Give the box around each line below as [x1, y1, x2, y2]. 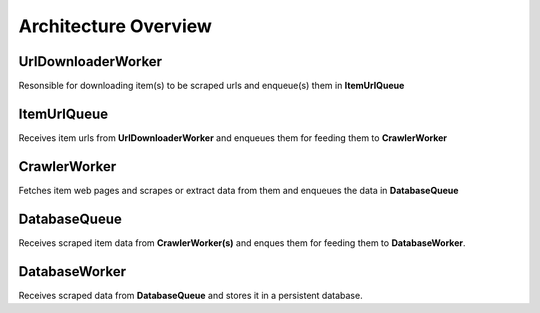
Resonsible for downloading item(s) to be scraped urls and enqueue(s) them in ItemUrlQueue [18, 80, 405, 92]
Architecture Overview [18, 15, 212, 37]
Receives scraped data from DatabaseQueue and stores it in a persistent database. [18, 289, 364, 301]
